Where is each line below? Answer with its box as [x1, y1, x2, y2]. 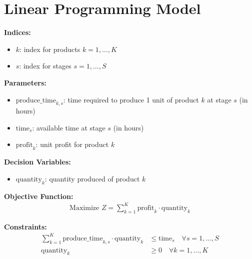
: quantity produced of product [44, 173, 140, 183]
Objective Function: [4, 190, 73, 201]
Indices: [4, 27, 31, 37]
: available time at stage [32, 122, 105, 132]
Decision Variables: [4, 156, 71, 167]
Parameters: [4, 77, 46, 87]
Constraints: [4, 221, 47, 231]
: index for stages [19, 60, 71, 71]
